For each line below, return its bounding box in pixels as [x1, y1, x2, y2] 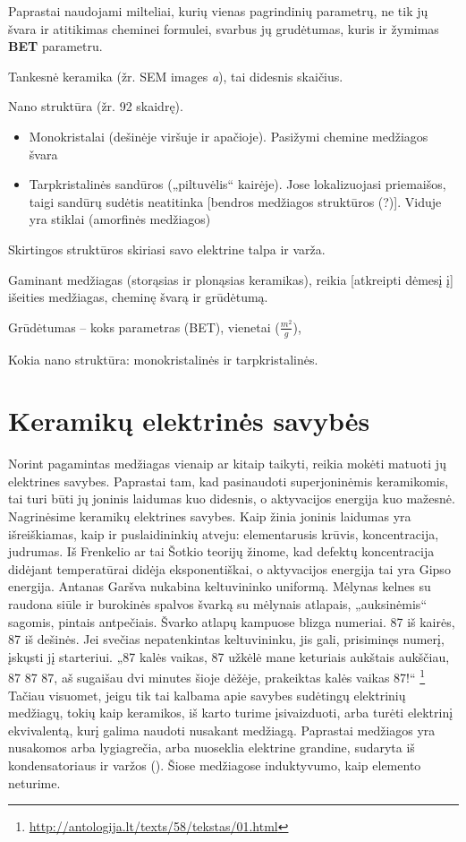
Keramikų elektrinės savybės [8, 402, 370, 439]
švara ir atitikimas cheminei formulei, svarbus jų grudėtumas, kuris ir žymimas [8, 19, 439, 38]
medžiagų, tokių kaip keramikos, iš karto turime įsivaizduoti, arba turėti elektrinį [8, 703, 453, 722]
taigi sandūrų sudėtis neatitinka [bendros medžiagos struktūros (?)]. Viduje [29, 192, 442, 210]
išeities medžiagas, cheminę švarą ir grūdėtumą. [8, 288, 268, 306]
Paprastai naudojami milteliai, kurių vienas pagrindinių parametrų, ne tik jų [8, 2, 428, 20]
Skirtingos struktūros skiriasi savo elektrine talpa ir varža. [8, 239, 326, 258]
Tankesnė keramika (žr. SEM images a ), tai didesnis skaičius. [8, 66, 343, 85]
